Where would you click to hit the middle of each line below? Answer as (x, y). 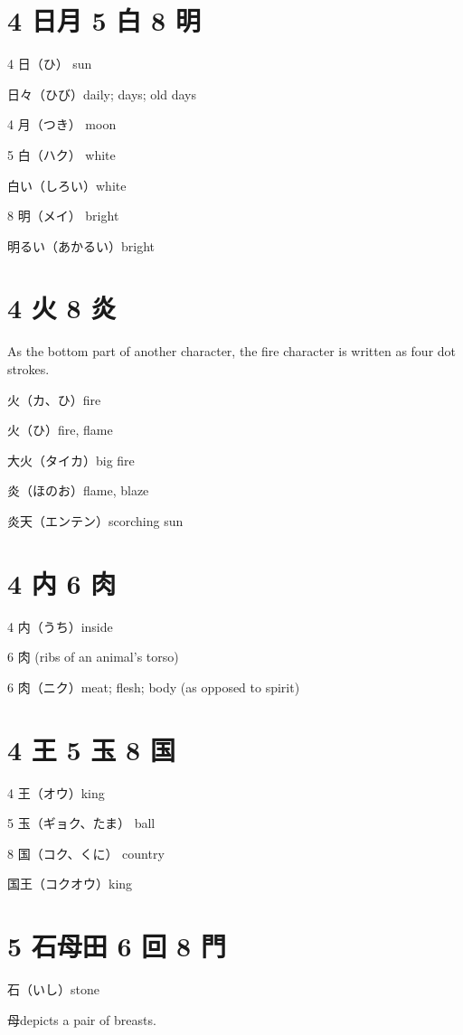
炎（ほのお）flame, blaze (78, 490)
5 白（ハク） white (61, 154)
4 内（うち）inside (60, 626)
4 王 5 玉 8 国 (91, 749)
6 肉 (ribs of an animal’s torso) (93, 657)
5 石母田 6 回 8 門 (117, 946)
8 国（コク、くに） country (86, 853)
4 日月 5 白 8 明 (104, 20)
